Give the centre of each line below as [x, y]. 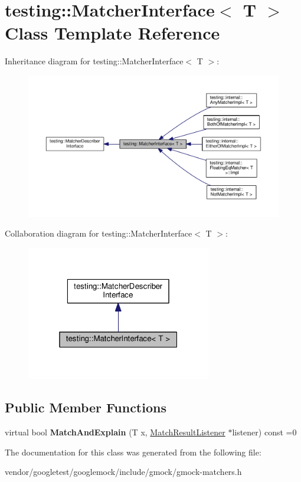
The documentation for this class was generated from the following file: [133, 452]
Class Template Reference [112, 33]
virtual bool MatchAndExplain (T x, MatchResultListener [115, 432]
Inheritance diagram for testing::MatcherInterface [94, 61]
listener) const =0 [264, 432]
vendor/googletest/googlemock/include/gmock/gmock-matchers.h [123, 472]
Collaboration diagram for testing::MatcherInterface [99, 233]
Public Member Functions [86, 407]
